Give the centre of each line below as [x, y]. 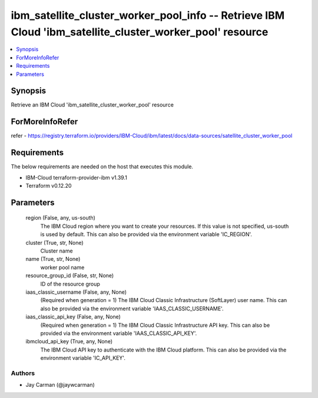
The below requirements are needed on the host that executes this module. [102, 167]
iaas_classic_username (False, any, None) [76, 292]
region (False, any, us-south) [60, 218]
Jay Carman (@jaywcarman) [60, 385]
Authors [23, 373]
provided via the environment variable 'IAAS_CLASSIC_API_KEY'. [119, 333]
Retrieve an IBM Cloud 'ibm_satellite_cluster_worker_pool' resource [92, 105]
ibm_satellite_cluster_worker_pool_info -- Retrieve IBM [148, 15]
